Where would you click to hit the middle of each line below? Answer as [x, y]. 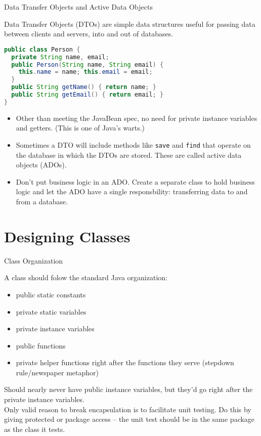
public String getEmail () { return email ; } [88, 95]
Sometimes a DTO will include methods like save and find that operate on [133, 144]
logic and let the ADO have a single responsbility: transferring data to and [132, 191]
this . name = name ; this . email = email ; [85, 72]
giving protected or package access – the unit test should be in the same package [129, 419]
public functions [41, 345]
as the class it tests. [35, 429]
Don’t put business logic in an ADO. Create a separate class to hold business [135, 181]
